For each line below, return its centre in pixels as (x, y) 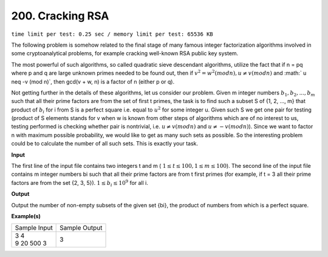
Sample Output (81, 228)
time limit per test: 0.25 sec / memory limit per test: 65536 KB (112, 34)
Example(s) (26, 216)
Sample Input (34, 228)
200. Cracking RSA (60, 16)
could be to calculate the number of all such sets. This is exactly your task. (105, 144)
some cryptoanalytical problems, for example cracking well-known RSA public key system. (125, 53)
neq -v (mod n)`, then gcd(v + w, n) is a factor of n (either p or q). (93, 81)
